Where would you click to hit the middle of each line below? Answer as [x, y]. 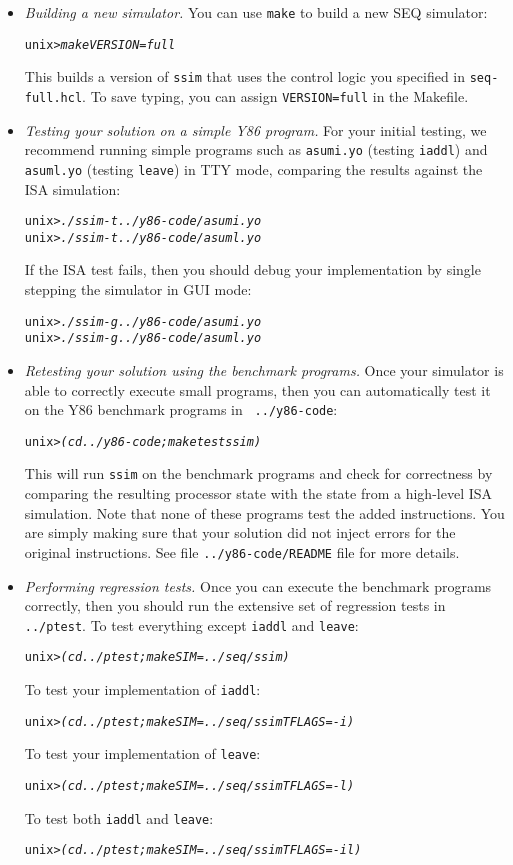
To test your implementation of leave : [142, 753]
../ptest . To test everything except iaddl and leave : [191, 624]
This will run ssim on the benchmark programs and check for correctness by [258, 473]
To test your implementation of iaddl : [142, 689]
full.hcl [53, 97]
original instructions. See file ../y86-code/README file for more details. [242, 551]
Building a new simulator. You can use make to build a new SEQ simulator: [256, 12]
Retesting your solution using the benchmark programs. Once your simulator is [264, 369]
